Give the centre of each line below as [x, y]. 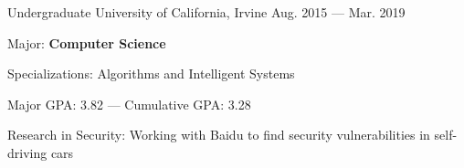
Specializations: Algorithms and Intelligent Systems [151, 73]
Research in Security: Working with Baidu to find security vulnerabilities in [219, 135]
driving [27, 152]
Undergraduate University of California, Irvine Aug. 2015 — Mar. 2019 [206, 12]
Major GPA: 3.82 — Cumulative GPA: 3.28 [129, 104]
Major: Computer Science [87, 42]
